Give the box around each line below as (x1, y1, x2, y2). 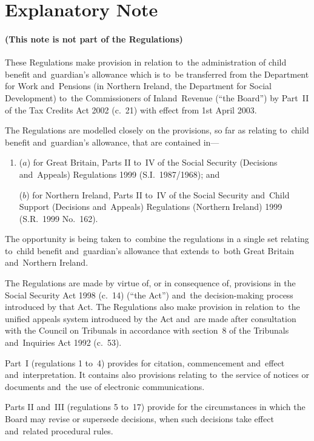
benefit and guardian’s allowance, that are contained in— (5, 135, 219, 148)
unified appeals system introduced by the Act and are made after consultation (5, 312, 296, 325)
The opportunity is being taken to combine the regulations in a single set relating (5, 232, 309, 245)
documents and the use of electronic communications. (5, 380, 205, 392)
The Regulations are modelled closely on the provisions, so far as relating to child (5, 124, 309, 136)
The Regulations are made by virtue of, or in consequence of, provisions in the (5, 277, 296, 289)
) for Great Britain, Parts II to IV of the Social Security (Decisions (27, 156, 278, 169)
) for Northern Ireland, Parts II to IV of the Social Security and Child (26, 188, 290, 201)
